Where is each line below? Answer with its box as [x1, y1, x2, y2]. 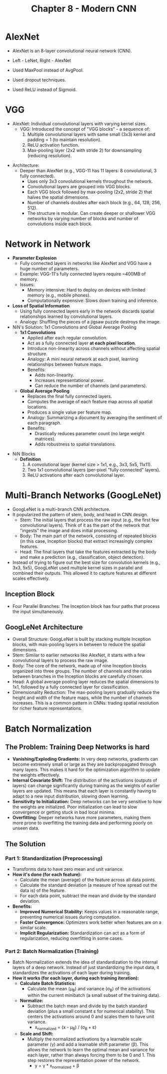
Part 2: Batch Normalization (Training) [5, 947, 99, 954]
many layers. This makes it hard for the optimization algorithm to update [12, 767, 161, 773]
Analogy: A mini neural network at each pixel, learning [27, 356, 139, 362]
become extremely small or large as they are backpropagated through [12, 762, 156, 768]
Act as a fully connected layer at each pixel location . [27, 340, 136, 346]
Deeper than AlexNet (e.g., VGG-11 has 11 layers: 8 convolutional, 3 [19, 167, 157, 173]
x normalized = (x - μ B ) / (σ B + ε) [34, 1024, 97, 1031]
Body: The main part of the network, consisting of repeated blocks [19, 533, 157, 539]
